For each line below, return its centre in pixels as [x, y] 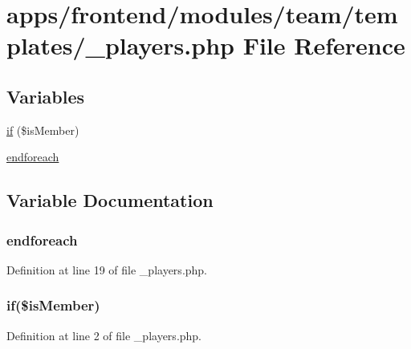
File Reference [324, 45]
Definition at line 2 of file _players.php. [104, 335]
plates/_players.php [120, 45]
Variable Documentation [110, 200]
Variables [46, 96]
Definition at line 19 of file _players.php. [107, 269]
